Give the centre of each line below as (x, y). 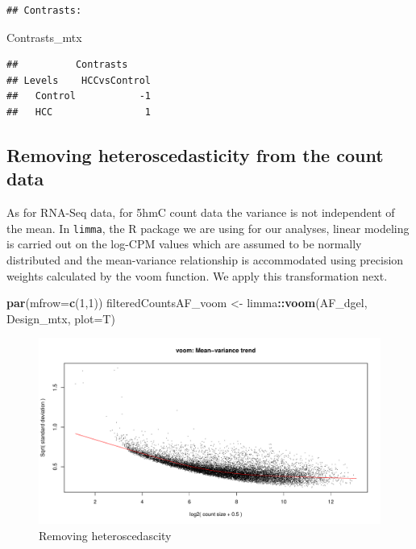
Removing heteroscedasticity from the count (195, 154)
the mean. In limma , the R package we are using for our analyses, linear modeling (208, 228)
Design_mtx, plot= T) (61, 318)
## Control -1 (79, 96)
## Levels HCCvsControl (79, 80)
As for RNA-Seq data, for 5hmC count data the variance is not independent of (201, 212)
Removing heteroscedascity (105, 536)
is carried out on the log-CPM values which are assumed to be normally (184, 244)
